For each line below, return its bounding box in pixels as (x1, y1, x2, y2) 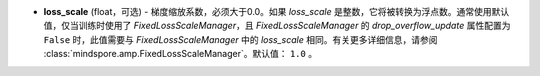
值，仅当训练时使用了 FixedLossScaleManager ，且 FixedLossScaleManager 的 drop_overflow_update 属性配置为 (43, 20, 511, 32)
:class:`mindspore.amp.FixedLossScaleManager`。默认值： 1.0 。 (43, 48, 318, 60)
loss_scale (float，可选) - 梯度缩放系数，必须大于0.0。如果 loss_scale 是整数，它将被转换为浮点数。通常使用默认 (43, 6, 510, 17)
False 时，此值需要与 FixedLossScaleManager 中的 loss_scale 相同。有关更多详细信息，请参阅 (43, 33, 438, 45)
